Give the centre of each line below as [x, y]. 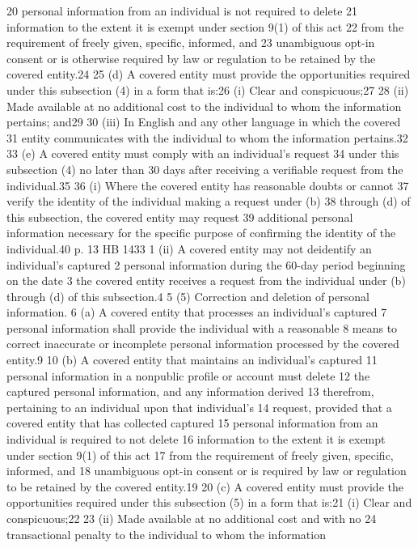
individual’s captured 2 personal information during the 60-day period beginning [206, 264]
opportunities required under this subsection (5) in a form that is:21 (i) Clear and [209, 502]
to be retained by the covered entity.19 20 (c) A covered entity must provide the [205, 486]
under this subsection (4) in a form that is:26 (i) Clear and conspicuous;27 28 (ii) [208, 89]
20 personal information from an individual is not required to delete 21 [182, 11]
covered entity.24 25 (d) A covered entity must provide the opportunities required [209, 74]
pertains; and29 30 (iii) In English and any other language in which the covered [204, 122]
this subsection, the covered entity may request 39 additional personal [180, 217]
